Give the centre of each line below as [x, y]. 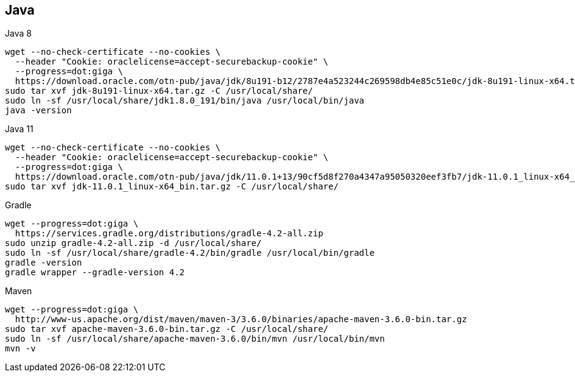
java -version [38, 111]
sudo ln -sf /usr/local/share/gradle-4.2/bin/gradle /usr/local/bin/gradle [190, 253]
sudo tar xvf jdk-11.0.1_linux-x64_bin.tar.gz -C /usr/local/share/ [172, 187]
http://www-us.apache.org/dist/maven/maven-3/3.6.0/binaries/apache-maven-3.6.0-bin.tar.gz [241, 319]
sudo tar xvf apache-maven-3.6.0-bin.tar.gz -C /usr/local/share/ [167, 329]
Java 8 [18, 33]
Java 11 [19, 129]
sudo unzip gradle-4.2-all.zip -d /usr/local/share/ [133, 243]
